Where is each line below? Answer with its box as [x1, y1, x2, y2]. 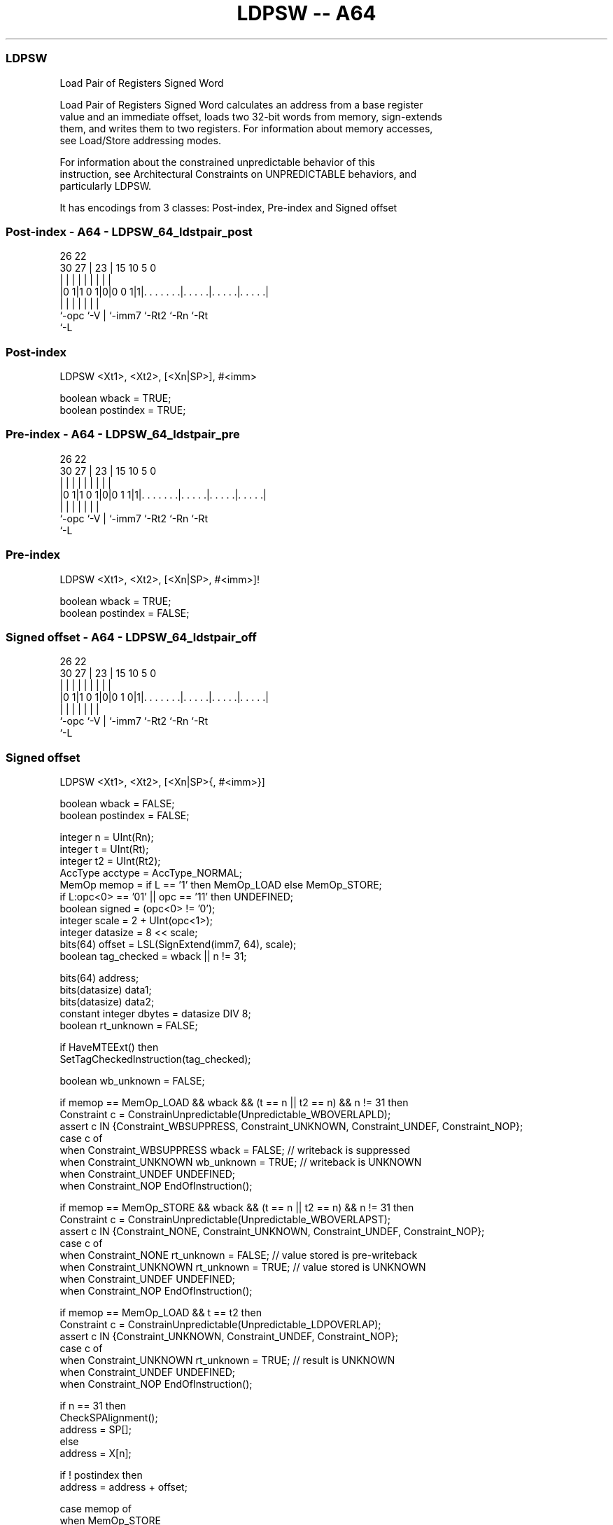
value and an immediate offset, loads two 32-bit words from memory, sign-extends [59, 110, 442, 123]
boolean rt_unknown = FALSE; [59, 1019, 198, 1031]
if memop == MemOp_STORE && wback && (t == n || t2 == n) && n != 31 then [59, 1202, 414, 1213]
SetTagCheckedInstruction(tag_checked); [59, 1053, 251, 1065]
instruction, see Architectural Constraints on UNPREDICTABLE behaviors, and [59, 167, 417, 180]
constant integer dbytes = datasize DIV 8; [59, 1008, 251, 1019]
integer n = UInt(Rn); [59, 831, 154, 843]
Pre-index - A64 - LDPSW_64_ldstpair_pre [6, 427, 240, 442]
